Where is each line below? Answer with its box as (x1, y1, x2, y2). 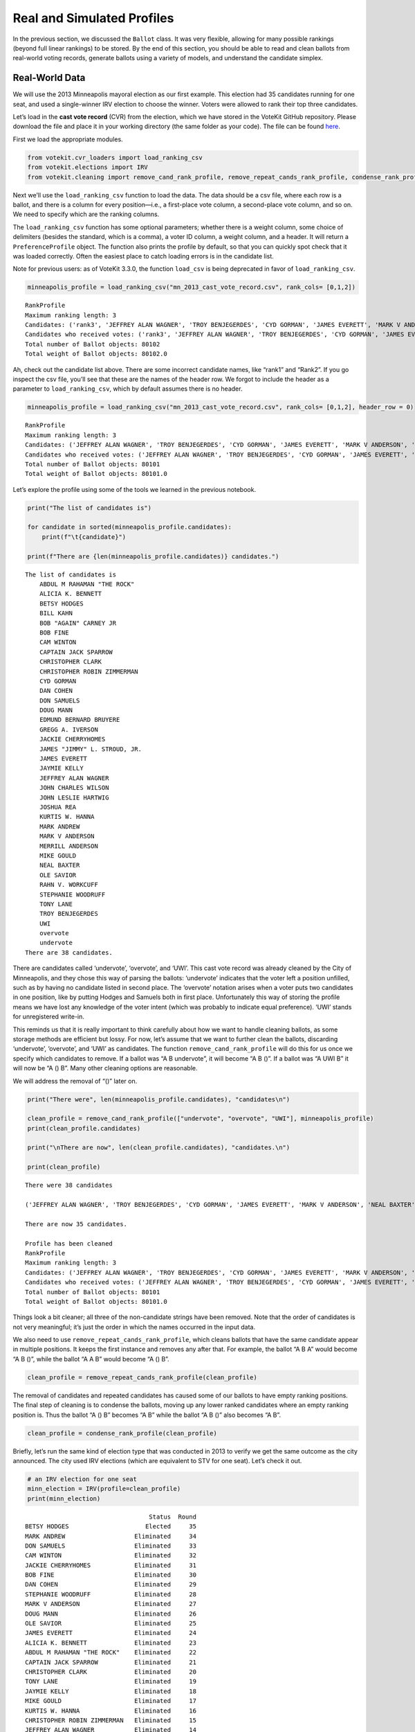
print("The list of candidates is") (27, 504, 152, 512)
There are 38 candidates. (25, 948, 113, 956)
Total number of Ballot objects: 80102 (25, 340, 160, 348)
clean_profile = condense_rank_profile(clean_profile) (27, 1429, 217, 1437)
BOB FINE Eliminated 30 (25, 1571, 197, 1579)
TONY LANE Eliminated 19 (25, 1677, 197, 1686)
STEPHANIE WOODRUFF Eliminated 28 (25, 1590, 197, 1598)
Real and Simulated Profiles (12, 10, 174, 26)
